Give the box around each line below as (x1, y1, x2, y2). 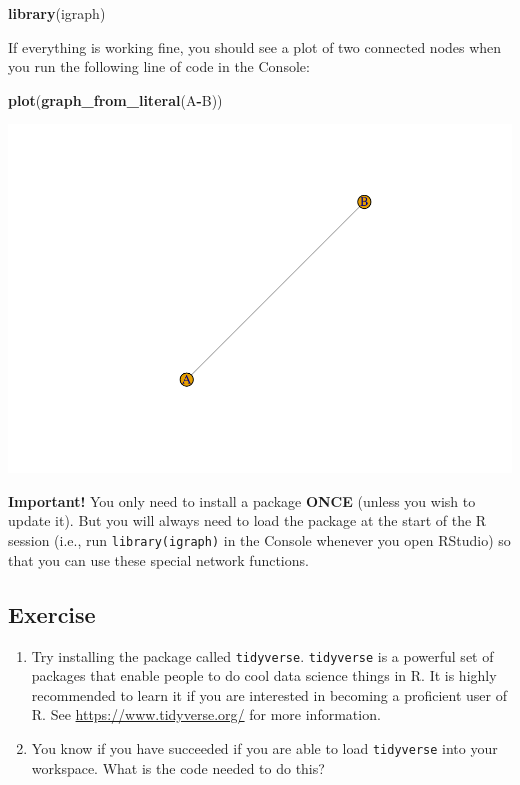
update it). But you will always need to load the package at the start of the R (8, 510, 487, 531)
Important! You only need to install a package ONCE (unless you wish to (8, 490, 476, 511)
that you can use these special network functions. (8, 549, 309, 570)
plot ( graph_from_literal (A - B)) (8, 89, 223, 110)
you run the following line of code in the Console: (8, 56, 310, 77)
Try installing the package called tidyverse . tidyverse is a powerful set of (31, 645, 494, 666)
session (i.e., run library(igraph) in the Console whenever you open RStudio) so (8, 530, 511, 551)
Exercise (8, 598, 96, 629)
